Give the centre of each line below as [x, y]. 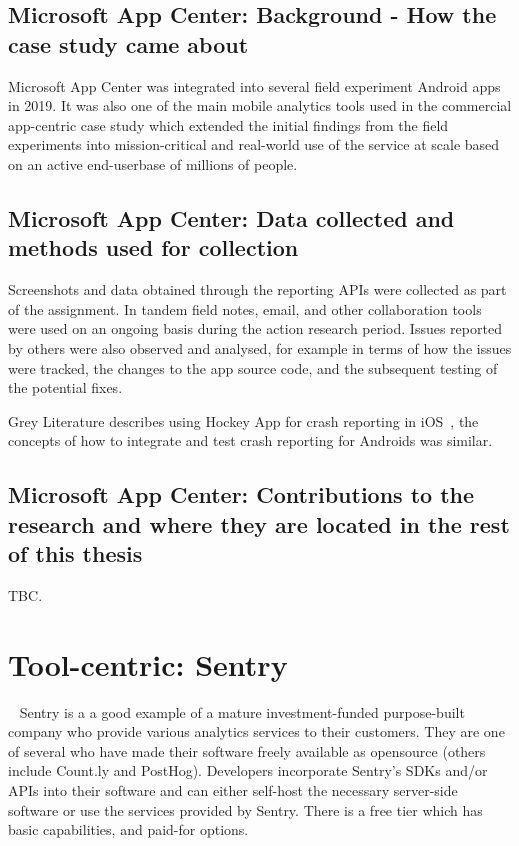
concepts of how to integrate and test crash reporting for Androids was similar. [250, 440]
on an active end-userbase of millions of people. [153, 163]
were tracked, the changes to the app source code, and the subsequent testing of [253, 367]
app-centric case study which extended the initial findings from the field [228, 124]
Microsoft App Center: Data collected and [231, 217]
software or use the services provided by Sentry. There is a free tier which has [245, 809]
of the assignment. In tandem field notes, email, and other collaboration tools [245, 308]
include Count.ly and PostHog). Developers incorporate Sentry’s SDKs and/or [248, 770]
